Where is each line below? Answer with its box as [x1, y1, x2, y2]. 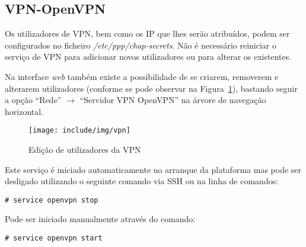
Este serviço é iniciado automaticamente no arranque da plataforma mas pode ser [5, 163, 302, 175]
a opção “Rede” [5, 94, 62, 106]
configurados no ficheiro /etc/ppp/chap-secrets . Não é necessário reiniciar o [5, 39, 277, 51]
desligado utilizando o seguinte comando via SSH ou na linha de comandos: [5, 175, 279, 187]
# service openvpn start [5, 234, 103, 243]
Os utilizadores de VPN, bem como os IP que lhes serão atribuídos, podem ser [5, 27, 290, 40]
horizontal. [5, 105, 44, 117]
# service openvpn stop [5, 195, 98, 204]
